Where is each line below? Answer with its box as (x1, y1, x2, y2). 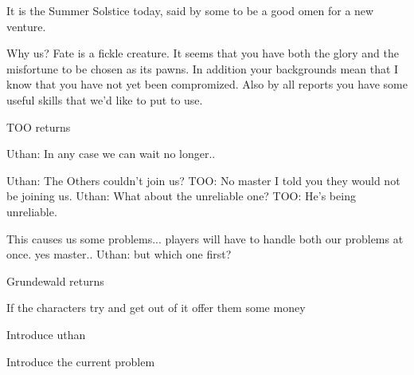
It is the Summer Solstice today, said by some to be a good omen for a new (6, 2, 374, 18)
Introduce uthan (6, 326, 86, 342)
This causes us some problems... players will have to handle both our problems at (6, 230, 404, 247)
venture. (6, 18, 46, 34)
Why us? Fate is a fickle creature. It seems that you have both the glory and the (6, 45, 399, 61)
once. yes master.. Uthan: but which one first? (6, 246, 232, 262)
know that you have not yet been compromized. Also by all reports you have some (6, 76, 408, 93)
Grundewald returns (6, 272, 104, 289)
